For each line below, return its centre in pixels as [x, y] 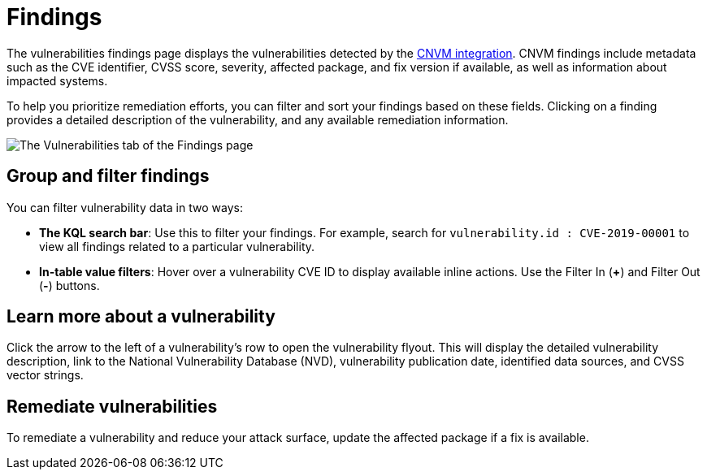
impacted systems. [57, 80]
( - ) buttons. [69, 285]
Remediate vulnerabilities [112, 406]
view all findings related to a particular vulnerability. [177, 246]
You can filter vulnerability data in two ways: [125, 207]
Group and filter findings [108, 176]
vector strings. [45, 375]
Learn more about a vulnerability [141, 317]
